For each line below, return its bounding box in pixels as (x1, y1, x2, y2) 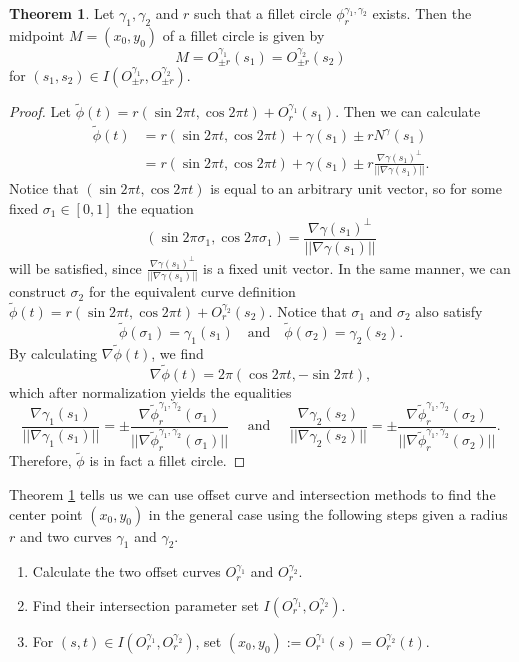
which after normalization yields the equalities (9, 381, 292, 402)
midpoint (9, 24, 65, 45)
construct (9, 281, 66, 302)
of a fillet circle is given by (162, 24, 325, 45)
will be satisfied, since (9, 257, 142, 278)
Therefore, (9, 450, 72, 471)
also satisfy (415, 301, 483, 322)
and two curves (19, 525, 112, 546)
